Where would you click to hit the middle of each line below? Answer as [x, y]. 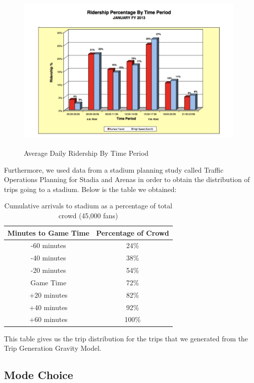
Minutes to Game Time [49, 232]
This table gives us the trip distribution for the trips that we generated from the [126, 338]
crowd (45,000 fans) [88, 215]
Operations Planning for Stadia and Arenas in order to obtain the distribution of [127, 179]
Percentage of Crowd [133, 232]
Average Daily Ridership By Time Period [86, 153]
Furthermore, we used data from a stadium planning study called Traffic [114, 169]
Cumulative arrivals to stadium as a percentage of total [88, 206]
